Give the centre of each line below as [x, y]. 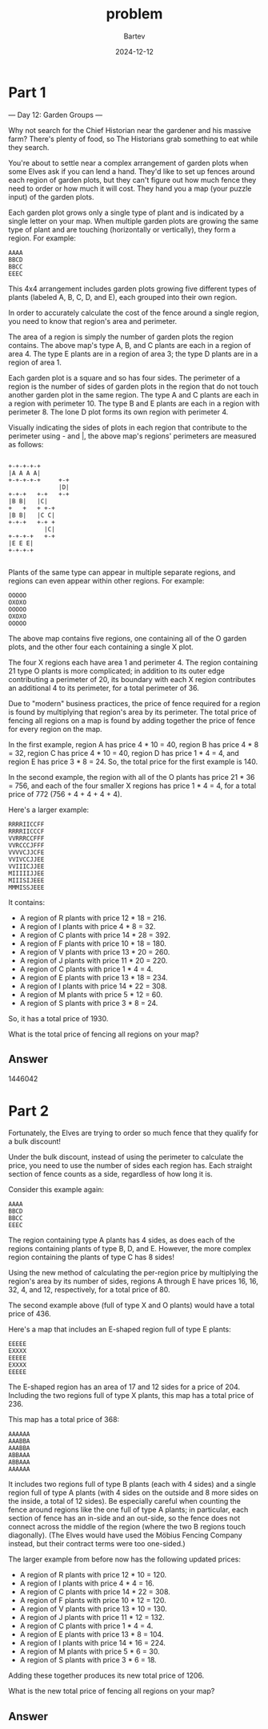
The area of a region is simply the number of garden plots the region [121, 337]
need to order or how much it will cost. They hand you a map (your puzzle [130, 188]
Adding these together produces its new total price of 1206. [106, 1675]
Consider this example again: [56, 1190]
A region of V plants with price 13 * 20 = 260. [95, 951]
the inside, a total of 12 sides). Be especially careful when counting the [125, 1501]
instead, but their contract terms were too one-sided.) [97, 1544]
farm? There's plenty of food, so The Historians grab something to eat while [133, 139]
